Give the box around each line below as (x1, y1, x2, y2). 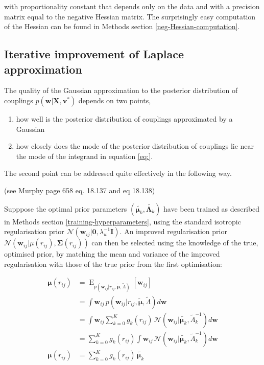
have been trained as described (163, 203, 260, 214)
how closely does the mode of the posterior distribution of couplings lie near (16, 141, 254, 151)
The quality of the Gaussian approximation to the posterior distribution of (4, 85, 238, 96)
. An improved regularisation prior (119, 226, 227, 237)
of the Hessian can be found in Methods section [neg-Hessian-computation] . (4, 21, 240, 32)
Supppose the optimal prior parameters (4, 203, 127, 214)
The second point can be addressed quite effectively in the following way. (4, 168, 232, 178)
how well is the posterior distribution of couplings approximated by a (16, 113, 233, 124)
